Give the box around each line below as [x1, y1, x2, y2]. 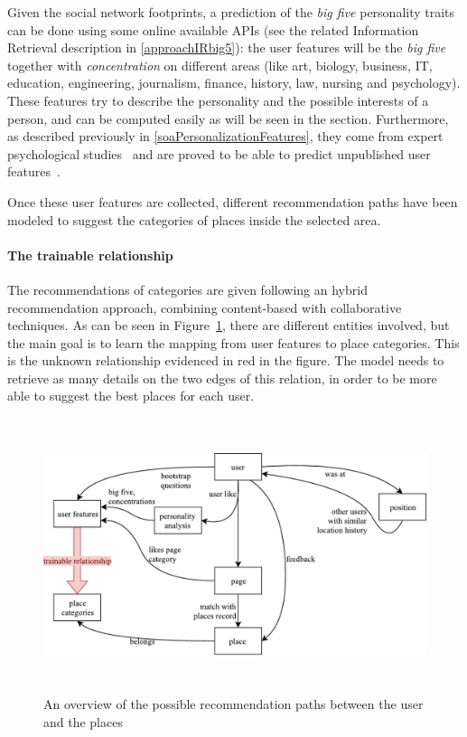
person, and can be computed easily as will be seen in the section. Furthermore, [7, 109, 449, 128]
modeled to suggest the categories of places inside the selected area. [7, 210, 381, 229]
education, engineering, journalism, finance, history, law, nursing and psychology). [7, 73, 461, 92]
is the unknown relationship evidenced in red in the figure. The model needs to [7, 351, 444, 370]
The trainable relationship [7, 245, 173, 264]
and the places [43, 712, 123, 731]
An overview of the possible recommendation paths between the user [43, 694, 424, 713]
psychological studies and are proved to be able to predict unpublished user [7, 144, 431, 163]
